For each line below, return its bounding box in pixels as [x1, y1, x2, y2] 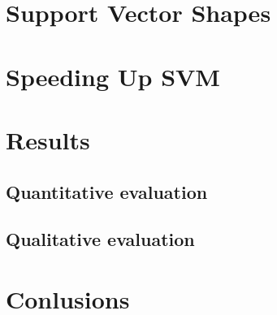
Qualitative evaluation [6, 227, 195, 252]
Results [6, 123, 90, 156]
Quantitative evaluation [6, 179, 208, 204]
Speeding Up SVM [6, 59, 220, 93]
